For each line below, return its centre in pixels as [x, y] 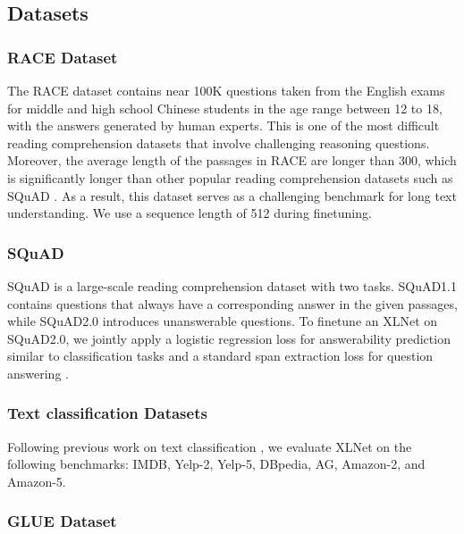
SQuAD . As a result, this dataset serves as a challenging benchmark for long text [232, 195]
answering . [38, 373]
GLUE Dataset [62, 521]
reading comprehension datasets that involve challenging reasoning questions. [219, 142]
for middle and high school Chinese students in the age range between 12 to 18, [225, 108]
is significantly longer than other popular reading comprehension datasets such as [230, 177]
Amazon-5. [37, 481]
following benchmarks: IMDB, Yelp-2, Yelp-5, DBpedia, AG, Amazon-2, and [216, 464]
